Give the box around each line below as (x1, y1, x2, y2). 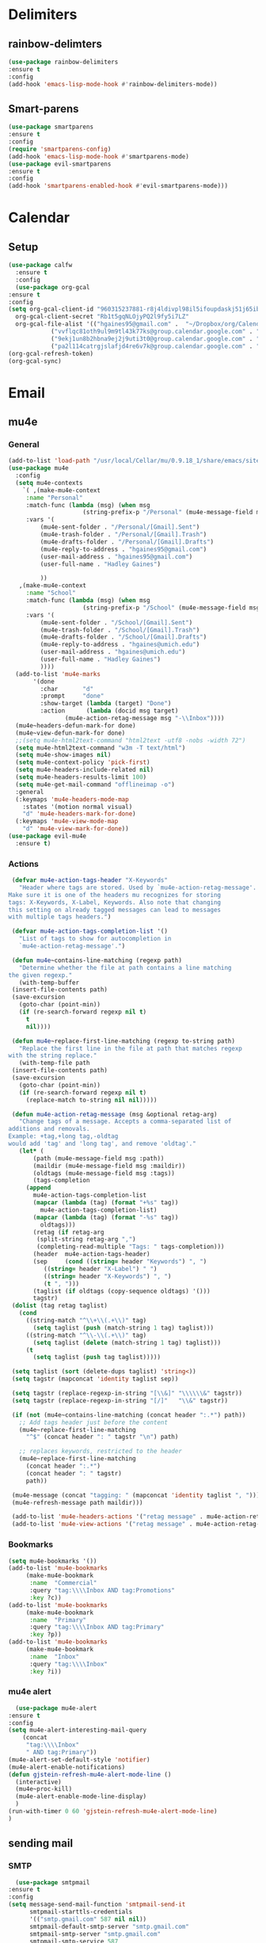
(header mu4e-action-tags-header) (32, 1250, 150, 1258)
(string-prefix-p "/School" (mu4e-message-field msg (82, 604, 260, 612)
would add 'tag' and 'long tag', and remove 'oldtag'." (8, 1139, 196, 1148)
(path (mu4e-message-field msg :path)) (32, 1155, 165, 1162)
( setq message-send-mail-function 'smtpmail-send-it (8, 1900, 186, 1909)
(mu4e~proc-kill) (15, 1785, 73, 1793)
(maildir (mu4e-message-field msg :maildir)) (32, 1162, 186, 1170)
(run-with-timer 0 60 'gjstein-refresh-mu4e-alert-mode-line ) (8, 1807, 218, 1815)
